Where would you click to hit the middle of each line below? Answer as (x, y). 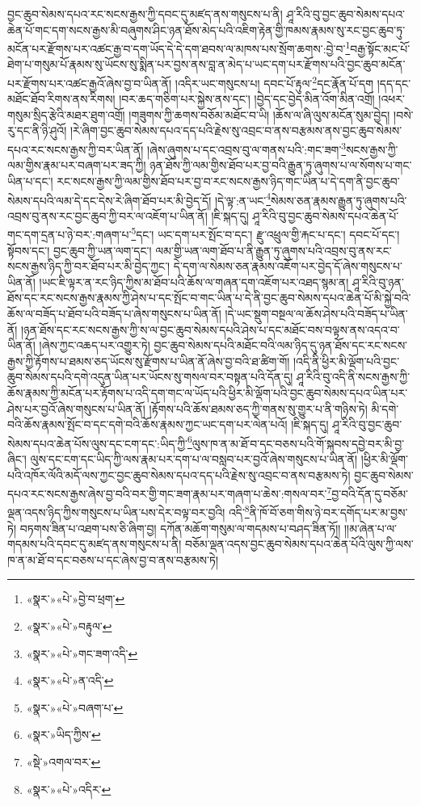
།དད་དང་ (394, 83)
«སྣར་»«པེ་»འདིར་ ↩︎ (69, 789)
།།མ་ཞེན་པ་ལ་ (370, 528)
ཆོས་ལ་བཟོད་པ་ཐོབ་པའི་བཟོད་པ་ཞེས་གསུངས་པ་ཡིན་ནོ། (114, 313)
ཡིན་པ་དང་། (30, 181)
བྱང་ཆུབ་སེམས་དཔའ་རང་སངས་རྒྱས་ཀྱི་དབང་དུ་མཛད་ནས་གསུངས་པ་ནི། (145, 14)
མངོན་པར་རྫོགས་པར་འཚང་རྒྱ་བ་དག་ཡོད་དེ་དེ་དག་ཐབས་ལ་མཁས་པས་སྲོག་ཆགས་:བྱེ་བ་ (177, 48)
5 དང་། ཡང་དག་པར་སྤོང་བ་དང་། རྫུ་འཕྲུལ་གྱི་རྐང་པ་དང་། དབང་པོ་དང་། (265, 233)
